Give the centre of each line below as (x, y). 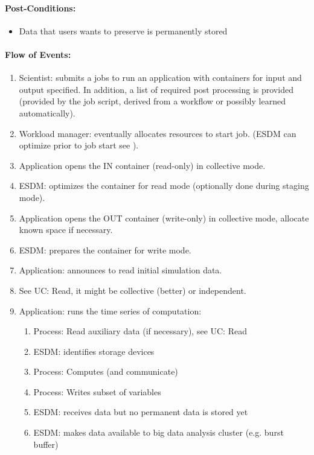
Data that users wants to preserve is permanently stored (123, 30)
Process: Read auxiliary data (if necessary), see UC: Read (140, 331)
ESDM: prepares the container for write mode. (105, 250)
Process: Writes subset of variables (97, 391)
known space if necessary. (66, 230)
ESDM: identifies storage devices (94, 351)
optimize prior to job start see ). (79, 145)
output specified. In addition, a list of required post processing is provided (156, 89)
